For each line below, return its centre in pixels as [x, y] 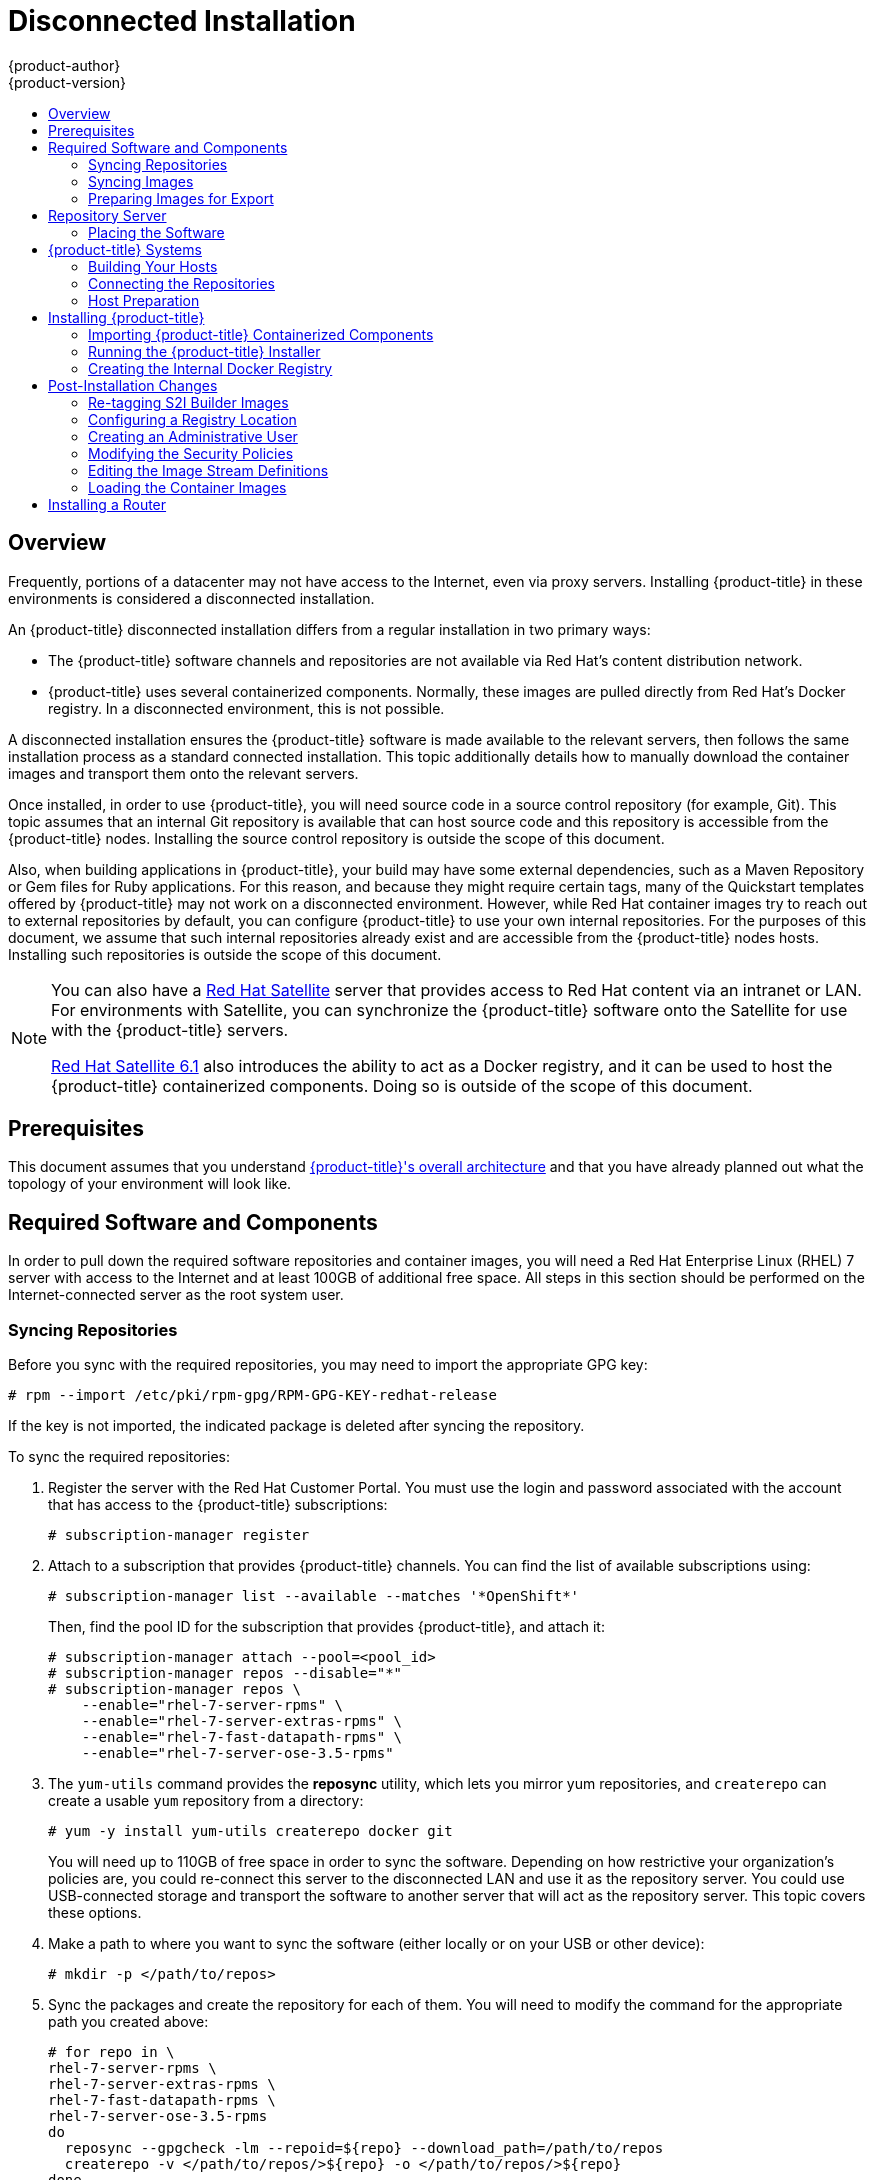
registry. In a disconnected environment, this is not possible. [246, 708]
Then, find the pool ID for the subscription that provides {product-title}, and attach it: [326, 1627]
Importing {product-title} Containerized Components [261, 334]
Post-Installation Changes [133, 385]
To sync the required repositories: [119, 1457]
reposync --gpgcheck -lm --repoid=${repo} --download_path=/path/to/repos [364, 2148]
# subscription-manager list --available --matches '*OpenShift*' [314, 1596]
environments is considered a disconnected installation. [191, 598]
